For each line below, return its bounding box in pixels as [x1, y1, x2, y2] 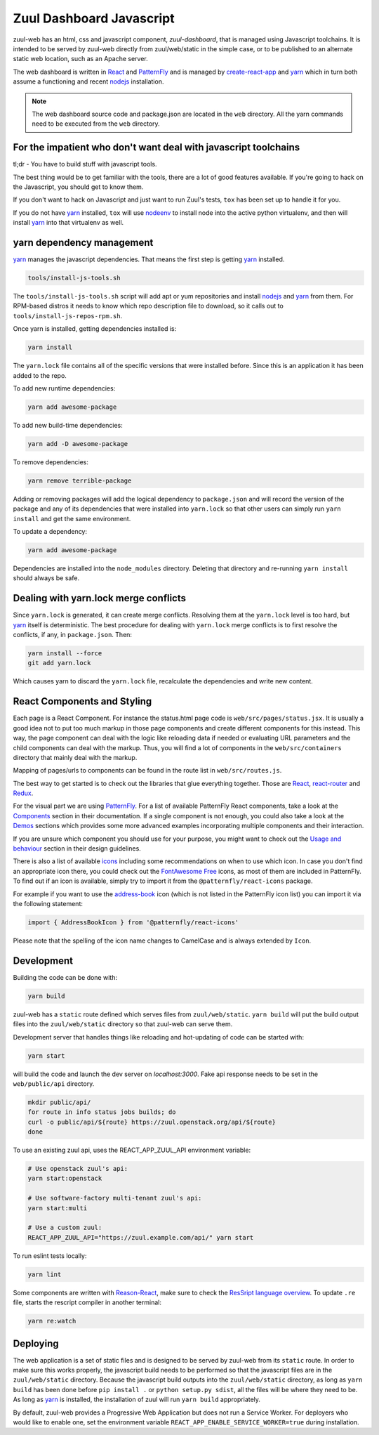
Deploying [13, 1337, 59, 1349]
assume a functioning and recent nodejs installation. [13, 77, 164, 86]
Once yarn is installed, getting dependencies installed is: [13, 325, 177, 333]
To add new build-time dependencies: [13, 421, 123, 429]
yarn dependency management [13, 236, 154, 249]
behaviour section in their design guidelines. [13, 844, 142, 853]
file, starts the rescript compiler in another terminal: [13, 1298, 161, 1306]
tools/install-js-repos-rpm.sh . [13, 311, 123, 320]
